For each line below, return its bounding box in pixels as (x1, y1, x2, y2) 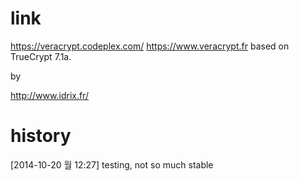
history (10, 125, 72, 147)
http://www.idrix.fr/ (10, 89, 89, 101)
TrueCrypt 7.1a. (10, 50, 72, 62)
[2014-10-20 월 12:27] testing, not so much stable (10, 158, 214, 171)
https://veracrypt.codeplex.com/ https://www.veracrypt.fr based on (10, 40, 290, 52)
